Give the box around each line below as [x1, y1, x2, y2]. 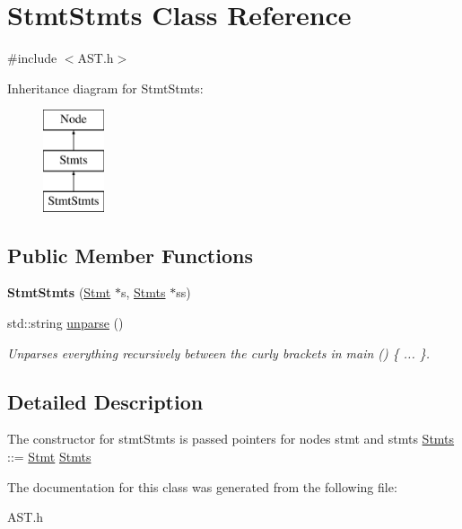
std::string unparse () [7, 313, 124, 332]
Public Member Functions [7, 241, 253, 269]
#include [7, 48, 57, 67]
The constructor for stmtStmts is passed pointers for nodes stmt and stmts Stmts [7, 429, 455, 448]
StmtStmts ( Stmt [7, 283, 111, 302]
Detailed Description [7, 387, 204, 415]
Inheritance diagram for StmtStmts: [7, 78, 204, 97]
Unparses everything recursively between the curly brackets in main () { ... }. [7, 343, 431, 362]
